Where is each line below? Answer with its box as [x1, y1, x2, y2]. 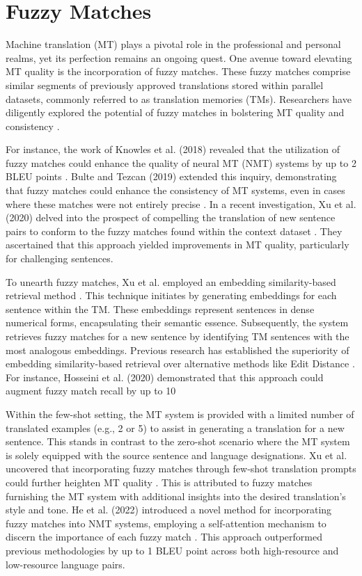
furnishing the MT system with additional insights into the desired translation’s [6, 488, 346, 503]
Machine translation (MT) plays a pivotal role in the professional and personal [6, 37, 341, 51]
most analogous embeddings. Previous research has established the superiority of [6, 342, 349, 357]
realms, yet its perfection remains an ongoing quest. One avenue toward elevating [6, 50, 352, 65]
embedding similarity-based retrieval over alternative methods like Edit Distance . [6, 356, 355, 371]
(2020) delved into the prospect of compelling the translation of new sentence [6, 210, 336, 225]
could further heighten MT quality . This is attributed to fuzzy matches [6, 474, 313, 489]
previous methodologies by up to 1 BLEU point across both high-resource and [6, 543, 339, 557]
